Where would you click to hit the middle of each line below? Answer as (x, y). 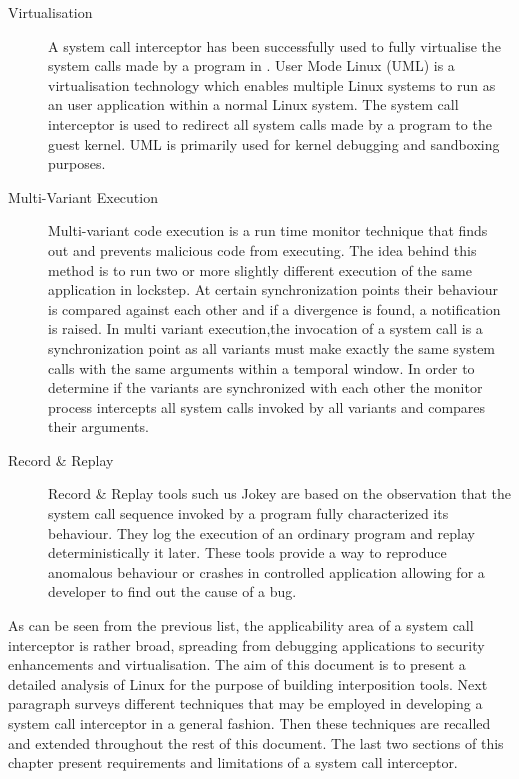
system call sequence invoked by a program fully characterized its (248, 513)
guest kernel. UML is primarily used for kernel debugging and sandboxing (274, 143)
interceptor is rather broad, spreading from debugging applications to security (246, 644)
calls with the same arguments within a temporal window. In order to (261, 367)
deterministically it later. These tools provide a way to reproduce (247, 552)
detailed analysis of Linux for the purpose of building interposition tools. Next (248, 683)
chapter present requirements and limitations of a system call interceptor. (233, 762)
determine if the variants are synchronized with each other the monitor (265, 387)
